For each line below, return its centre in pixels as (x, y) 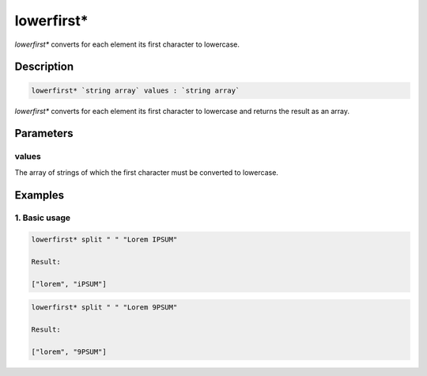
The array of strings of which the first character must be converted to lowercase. (146, 172)
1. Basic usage (43, 218)
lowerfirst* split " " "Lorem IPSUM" (104, 240)
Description (44, 67)
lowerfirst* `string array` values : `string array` (136, 90)
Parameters (44, 133)
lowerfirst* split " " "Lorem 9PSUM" (104, 308)
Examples (40, 195)
